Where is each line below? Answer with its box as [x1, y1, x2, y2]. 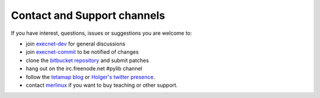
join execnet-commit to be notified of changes [25, 48, 139, 55]
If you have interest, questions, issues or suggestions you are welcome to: [11, 30, 193, 37]
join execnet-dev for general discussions [25, 40, 126, 47]
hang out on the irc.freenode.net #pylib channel [25, 65, 142, 72]
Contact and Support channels [11, 9, 165, 22]
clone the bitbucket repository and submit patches [25, 57, 149, 64]
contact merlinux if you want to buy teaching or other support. [25, 81, 178, 89]
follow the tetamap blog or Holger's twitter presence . [25, 73, 155, 80]
